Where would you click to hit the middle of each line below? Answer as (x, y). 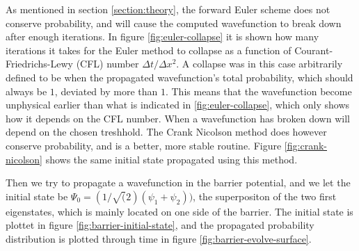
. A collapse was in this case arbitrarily (260, 64)
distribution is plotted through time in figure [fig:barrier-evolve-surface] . (159, 238)
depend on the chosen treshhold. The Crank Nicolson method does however (166, 132)
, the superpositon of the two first (265, 196)
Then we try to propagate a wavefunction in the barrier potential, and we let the (178, 183)
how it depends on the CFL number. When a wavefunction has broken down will (178, 118)
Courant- (314, 50)
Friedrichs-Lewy (39, 64)
